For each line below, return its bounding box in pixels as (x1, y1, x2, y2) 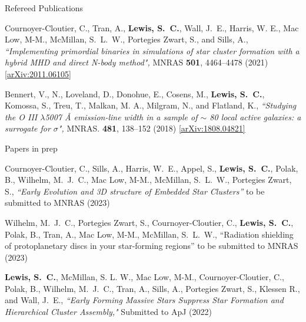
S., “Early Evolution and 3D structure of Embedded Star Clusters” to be (5, 185, 265, 197)
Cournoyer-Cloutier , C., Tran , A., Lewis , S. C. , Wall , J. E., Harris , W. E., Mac (5, 21, 299, 34)
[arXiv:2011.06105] (5, 67, 71, 80)
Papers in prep (5, 142, 58, 154)
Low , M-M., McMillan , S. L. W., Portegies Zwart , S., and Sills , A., (5, 33, 248, 45)
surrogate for (5, 122, 51, 134)
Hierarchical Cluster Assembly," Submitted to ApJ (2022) (5, 305, 212, 318)
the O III (5, 110, 38, 123)
